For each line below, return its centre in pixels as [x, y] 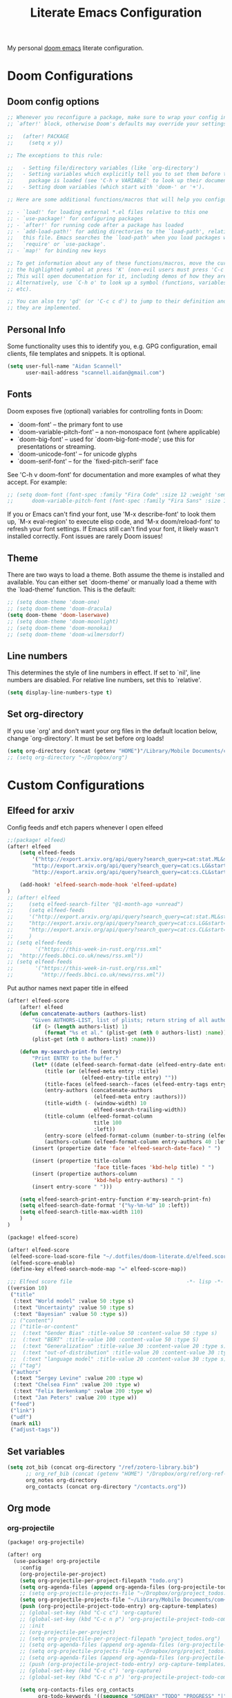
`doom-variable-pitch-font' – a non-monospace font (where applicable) [118, 431]
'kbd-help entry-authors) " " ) [139, 1180]
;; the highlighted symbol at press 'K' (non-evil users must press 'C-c [116, 269]
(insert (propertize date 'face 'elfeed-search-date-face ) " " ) [126, 1149]
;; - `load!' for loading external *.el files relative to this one [108, 212]
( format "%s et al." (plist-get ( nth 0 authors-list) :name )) [135, 1033]
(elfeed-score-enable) [43, 1263]
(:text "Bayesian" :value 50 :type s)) [71, 1314]
